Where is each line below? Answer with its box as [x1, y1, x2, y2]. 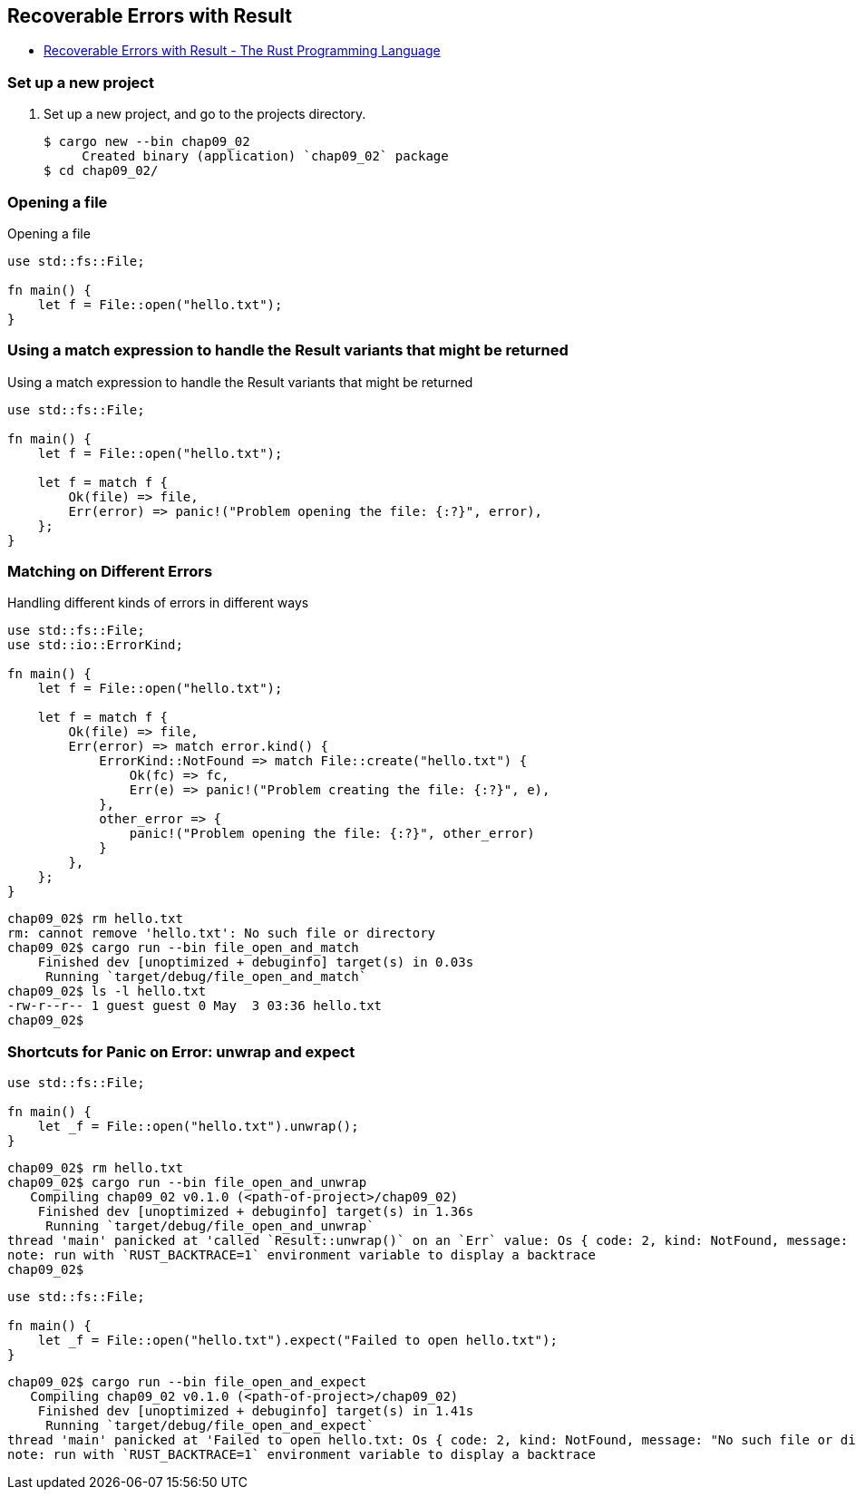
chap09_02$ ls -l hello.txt [7, 984, 207, 999]
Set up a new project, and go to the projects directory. [44, 106, 366, 122]
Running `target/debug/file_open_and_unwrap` [45, 1219, 374, 1234]
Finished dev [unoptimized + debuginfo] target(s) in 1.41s [37, 1404, 474, 1419]
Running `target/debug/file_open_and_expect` [45, 1418, 374, 1434]
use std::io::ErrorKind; [7, 637, 183, 653]
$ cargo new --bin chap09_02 [44, 134, 250, 150]
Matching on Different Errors [7, 562, 213, 581]
